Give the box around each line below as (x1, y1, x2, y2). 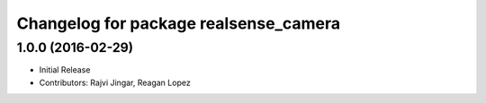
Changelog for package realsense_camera (16, 13, 341, 33)
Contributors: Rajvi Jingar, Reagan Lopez (39, 77, 191, 88)
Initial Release (39, 64, 91, 75)
